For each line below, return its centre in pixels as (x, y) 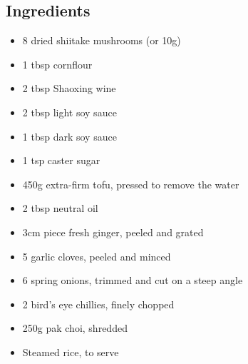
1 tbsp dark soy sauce (69, 136)
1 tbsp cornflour (57, 64)
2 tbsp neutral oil (60, 208)
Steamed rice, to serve (71, 352)
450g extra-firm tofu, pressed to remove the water (131, 184)
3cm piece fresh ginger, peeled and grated (113, 232)
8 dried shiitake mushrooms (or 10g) (102, 40)
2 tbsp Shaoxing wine (69, 88)
